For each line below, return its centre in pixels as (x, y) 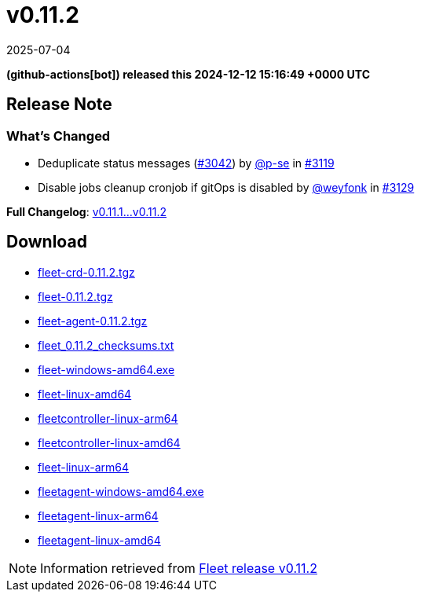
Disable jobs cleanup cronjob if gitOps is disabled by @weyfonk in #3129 (226, 187)
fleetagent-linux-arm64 (98, 515)
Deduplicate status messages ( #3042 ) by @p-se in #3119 (186, 163)
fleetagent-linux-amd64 (99, 540)
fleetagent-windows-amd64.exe (121, 491)
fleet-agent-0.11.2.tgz (93, 321)
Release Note (59, 105)
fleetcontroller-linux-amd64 (109, 442)
